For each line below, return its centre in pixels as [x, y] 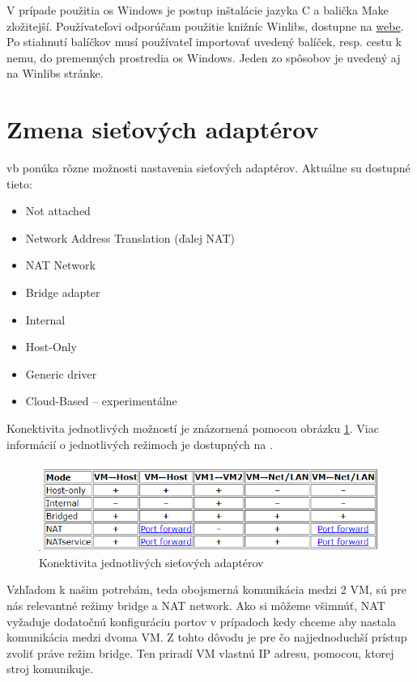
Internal [45, 319]
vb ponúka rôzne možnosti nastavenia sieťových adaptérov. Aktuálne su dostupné [208, 168]
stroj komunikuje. [50, 669]
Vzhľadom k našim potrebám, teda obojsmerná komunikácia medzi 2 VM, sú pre [206, 589]
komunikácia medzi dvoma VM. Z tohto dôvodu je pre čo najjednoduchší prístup [207, 637]
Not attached [58, 211]
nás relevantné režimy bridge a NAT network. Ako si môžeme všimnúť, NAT [196, 606]
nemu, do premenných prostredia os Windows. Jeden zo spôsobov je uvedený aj [204, 57]
